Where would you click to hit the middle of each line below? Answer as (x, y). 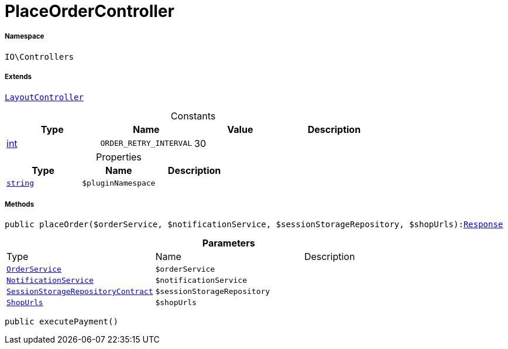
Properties (119, 157)
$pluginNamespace (119, 183)
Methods (20, 204)
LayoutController (44, 97)
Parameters (229, 243)
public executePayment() (61, 322)
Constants (193, 116)
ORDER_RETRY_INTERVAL (146, 143)
